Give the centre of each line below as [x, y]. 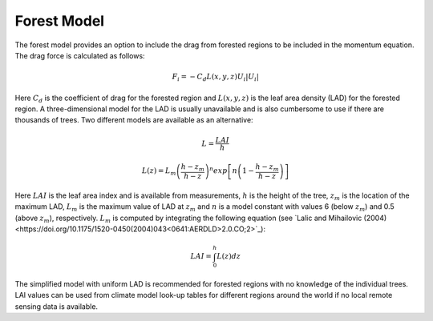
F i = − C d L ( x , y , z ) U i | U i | [216, 78]
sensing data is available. [57, 306]
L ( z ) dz [229, 257]
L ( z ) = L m [159, 172]
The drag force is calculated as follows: [80, 55]
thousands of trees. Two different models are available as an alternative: [134, 120]
